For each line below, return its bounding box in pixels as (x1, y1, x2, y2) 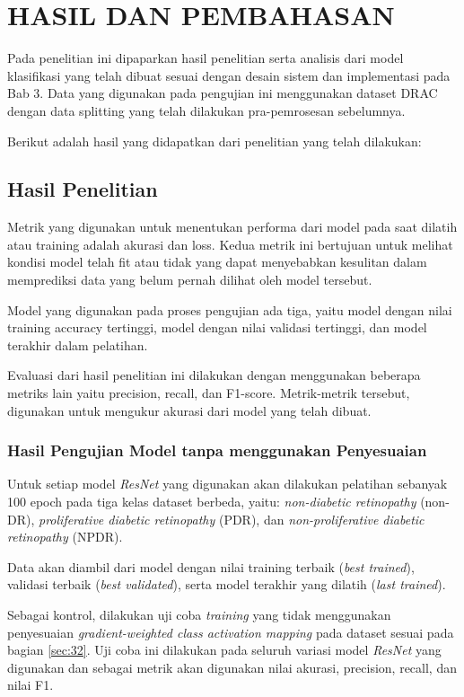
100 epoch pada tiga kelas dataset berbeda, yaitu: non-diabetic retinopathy (7, 492, 416, 511)
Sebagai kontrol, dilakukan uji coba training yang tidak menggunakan (7, 605, 391, 624)
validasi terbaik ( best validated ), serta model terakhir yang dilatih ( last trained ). (7, 575, 446, 594)
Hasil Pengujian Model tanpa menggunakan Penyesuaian (7, 439, 427, 462)
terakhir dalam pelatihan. (7, 335, 148, 354)
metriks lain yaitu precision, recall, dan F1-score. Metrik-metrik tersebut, (7, 384, 410, 402)
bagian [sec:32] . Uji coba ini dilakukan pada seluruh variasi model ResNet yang (7, 640, 442, 659)
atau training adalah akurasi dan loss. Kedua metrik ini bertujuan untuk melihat (7, 234, 453, 253)
